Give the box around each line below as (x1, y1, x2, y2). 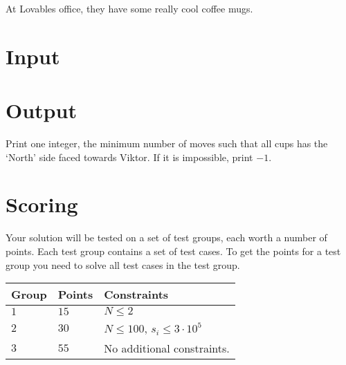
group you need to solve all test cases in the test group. (6, 257, 240, 272)
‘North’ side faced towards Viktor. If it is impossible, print (6, 149, 253, 164)
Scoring (6, 190, 78, 218)
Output (6, 96, 77, 124)
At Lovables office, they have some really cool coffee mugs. (6, 1, 253, 15)
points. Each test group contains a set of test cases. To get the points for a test (6, 244, 341, 258)
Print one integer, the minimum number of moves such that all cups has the (6, 136, 328, 151)
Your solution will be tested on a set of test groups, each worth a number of (6, 230, 327, 245)
